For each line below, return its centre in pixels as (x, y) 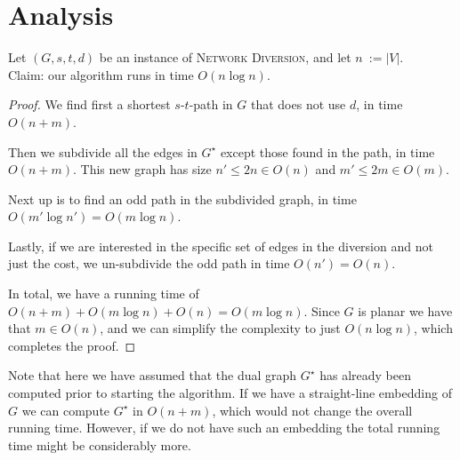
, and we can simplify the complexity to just (220, 328)
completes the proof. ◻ (72, 345)
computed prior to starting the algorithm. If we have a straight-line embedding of (230, 393)
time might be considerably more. (100, 444)
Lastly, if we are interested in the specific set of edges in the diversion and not (221, 246)
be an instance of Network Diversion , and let (225, 57)
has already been (365, 375)
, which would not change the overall (312, 410)
